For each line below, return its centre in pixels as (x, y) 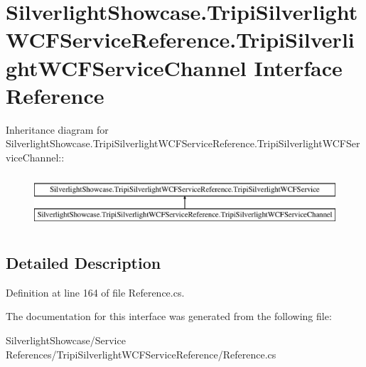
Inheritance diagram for (57, 129)
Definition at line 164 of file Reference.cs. (95, 292)
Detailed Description (84, 263)
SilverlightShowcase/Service (66, 340)
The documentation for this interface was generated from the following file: (169, 316)
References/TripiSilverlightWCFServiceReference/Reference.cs (141, 354)
